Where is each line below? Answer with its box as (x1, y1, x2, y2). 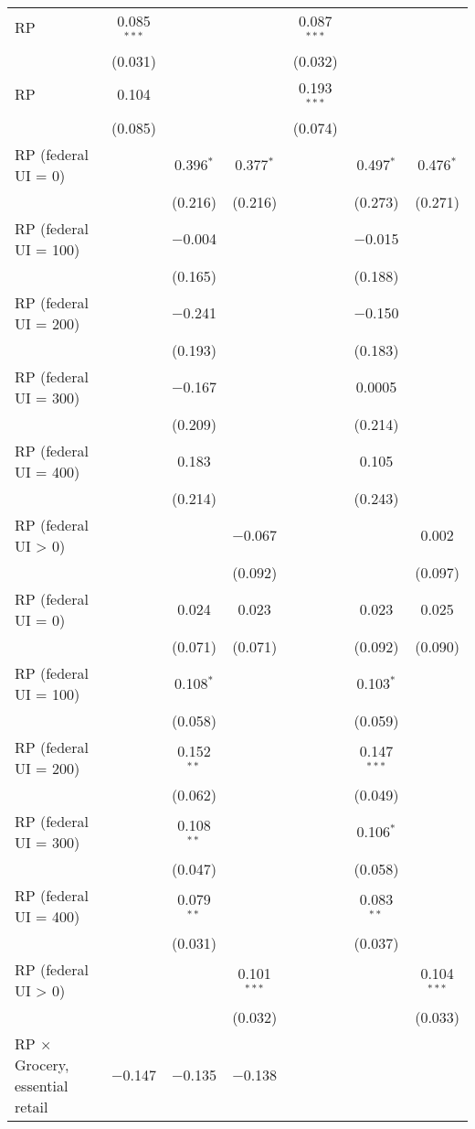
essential (15, 1074, 69, 1096)
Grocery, (15, 1053, 69, 1075)
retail (15, 1095, 48, 1117)
